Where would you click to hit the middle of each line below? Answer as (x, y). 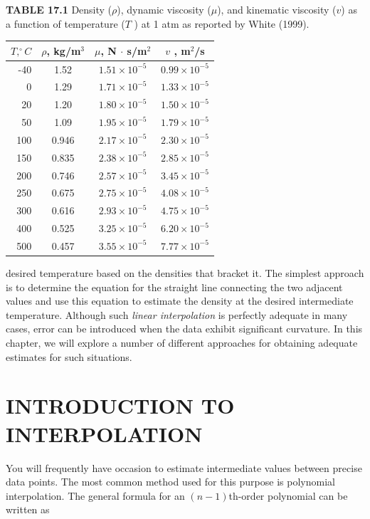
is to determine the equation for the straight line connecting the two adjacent (174, 287)
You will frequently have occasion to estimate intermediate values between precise (184, 467)
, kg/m (64, 50)
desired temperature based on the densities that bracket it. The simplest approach (185, 273)
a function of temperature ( (65, 23)
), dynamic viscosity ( (164, 9)
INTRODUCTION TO (120, 405)
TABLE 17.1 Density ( (59, 9)
